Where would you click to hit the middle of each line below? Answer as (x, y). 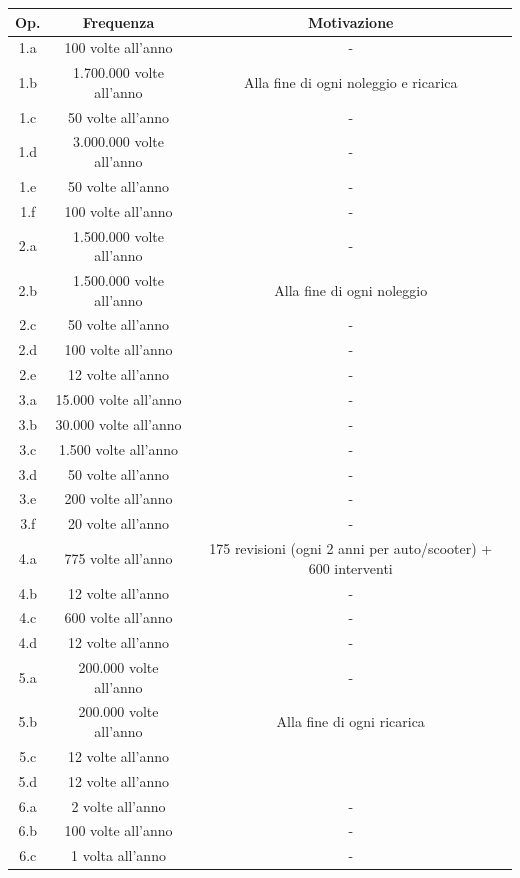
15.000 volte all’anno (118, 399)
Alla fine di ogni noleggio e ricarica (350, 81)
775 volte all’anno (118, 557)
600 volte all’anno (118, 617)
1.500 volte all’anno (118, 448)
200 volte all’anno (118, 498)
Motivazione (350, 21)
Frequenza (118, 21)
